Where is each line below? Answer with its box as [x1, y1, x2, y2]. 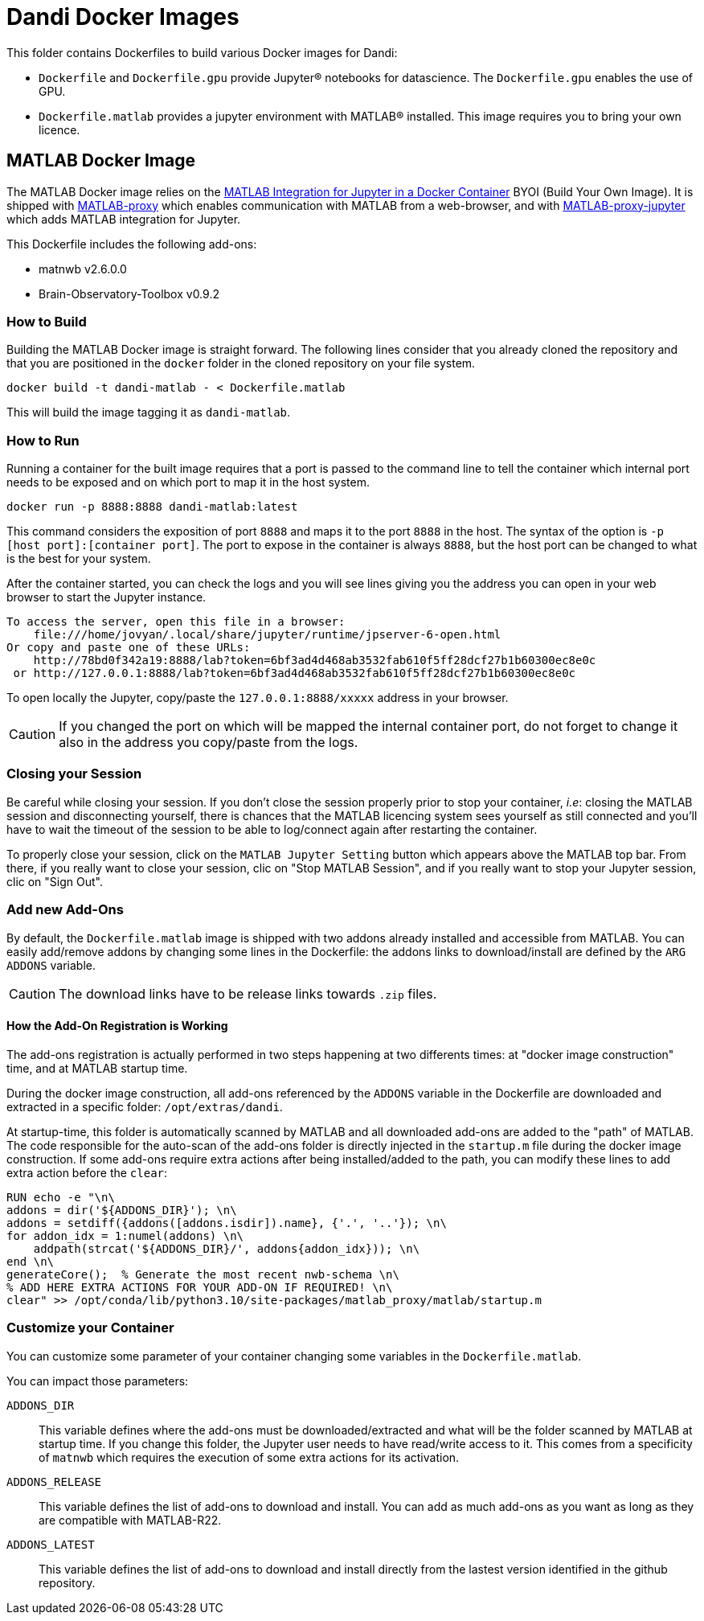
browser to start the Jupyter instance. [6, 590, 207, 605]
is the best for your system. [6, 552, 151, 566]
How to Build [6, 313, 87, 330]
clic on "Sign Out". [6, 874, 103, 888]
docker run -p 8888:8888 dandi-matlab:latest [6, 500, 298, 514]
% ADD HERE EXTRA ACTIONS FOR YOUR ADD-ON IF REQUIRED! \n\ [6, 1280, 393, 1294]
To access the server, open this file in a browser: [6, 615, 346, 629]
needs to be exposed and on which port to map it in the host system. [6, 475, 370, 490]
